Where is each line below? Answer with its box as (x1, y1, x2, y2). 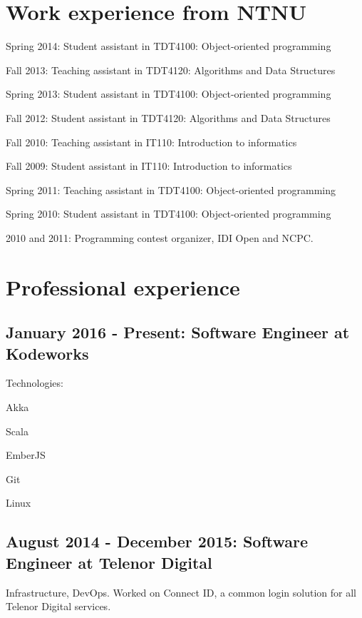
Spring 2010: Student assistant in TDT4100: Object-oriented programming (6, 206, 331, 221)
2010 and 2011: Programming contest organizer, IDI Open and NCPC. (6, 230, 314, 245)
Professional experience (6, 272, 240, 301)
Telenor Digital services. (6, 599, 111, 614)
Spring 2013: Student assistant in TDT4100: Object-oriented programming (6, 86, 331, 101)
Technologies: (6, 375, 63, 390)
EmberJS (6, 447, 46, 462)
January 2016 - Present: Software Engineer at (6, 321, 350, 343)
